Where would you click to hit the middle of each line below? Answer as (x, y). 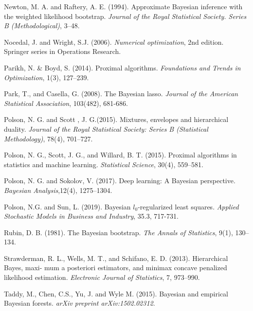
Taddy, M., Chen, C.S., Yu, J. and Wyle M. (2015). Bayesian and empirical (116, 293)
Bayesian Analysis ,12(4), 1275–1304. (58, 190)
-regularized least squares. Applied (188, 206)
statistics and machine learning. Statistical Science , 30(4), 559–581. (104, 164)
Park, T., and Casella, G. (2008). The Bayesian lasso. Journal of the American (121, 94)
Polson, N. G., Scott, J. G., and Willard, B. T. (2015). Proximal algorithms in (120, 155)
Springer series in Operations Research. (63, 51)
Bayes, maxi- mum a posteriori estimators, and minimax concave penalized (116, 268)
